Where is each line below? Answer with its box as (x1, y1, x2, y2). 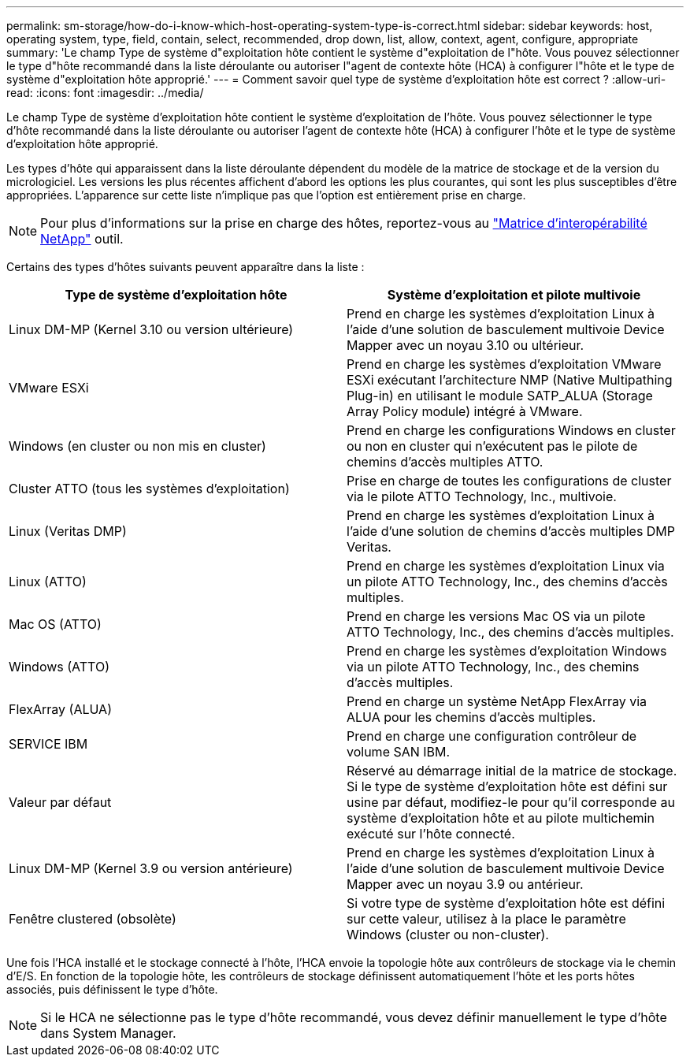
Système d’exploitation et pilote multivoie (387, 287, 641, 303)
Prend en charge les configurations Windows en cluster (347, 422, 676, 438)
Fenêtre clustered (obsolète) (9, 911, 176, 927)
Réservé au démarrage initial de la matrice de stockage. (347, 763, 677, 779)
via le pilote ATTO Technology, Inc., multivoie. (347, 489, 617, 504)
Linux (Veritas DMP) (9, 523, 127, 539)
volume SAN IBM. (347, 744, 451, 760)
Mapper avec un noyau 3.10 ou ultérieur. (347, 337, 584, 353)
